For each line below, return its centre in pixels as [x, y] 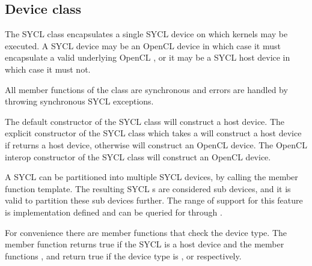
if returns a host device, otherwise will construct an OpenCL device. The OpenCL [156, 144]
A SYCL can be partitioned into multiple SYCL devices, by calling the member [151, 177]
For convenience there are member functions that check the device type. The [146, 232]
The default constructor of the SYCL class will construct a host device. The [145, 121]
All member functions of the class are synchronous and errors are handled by [146, 89]
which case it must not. [48, 69]
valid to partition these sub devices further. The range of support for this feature [154, 200]
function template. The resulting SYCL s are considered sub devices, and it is [148, 188]
